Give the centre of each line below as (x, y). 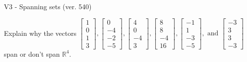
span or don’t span (32, 54)
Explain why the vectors (40, 33)
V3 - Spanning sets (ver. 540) (48, 6)
